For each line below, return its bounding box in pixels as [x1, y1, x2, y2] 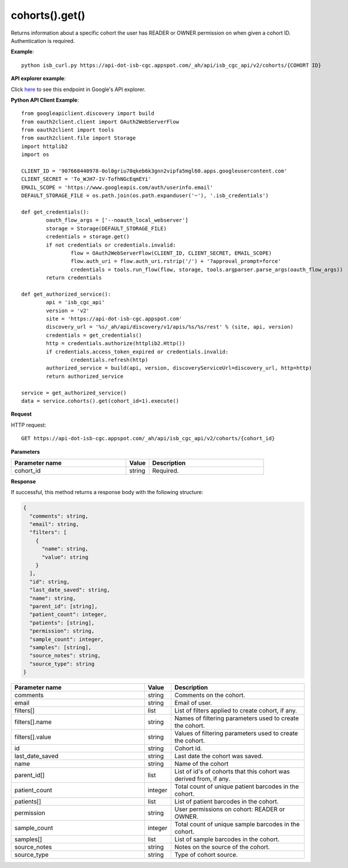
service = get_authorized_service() [21, 389, 127, 396]
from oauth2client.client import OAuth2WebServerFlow [21, 118, 179, 125]
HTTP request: [11, 421, 46, 428]
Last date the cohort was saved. [174, 752, 263, 760]
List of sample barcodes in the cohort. [174, 835, 280, 843]
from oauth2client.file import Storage [21, 135, 136, 141]
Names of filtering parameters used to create [174, 714, 299, 722]
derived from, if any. [174, 775, 231, 783]
